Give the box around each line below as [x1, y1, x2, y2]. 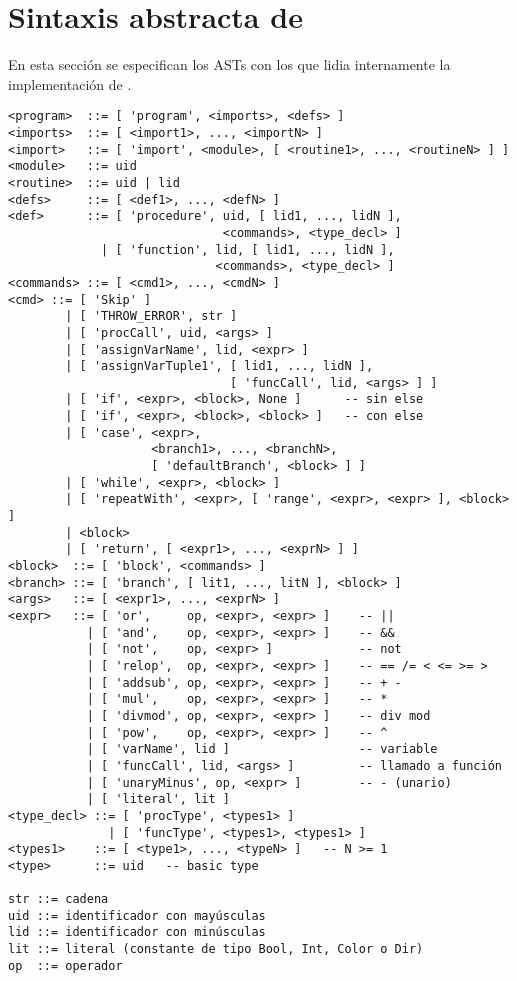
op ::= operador [8, 958, 123, 973]
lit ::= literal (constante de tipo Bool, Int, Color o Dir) [8, 942, 424, 957]
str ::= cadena [8, 892, 109, 907]
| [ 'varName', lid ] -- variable [86, 742, 438, 757]
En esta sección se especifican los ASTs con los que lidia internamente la [8, 54, 451, 75]
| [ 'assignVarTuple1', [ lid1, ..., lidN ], [65, 359, 374, 374]
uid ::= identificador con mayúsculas [8, 908, 266, 923]
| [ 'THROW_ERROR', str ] [65, 309, 238, 324]
